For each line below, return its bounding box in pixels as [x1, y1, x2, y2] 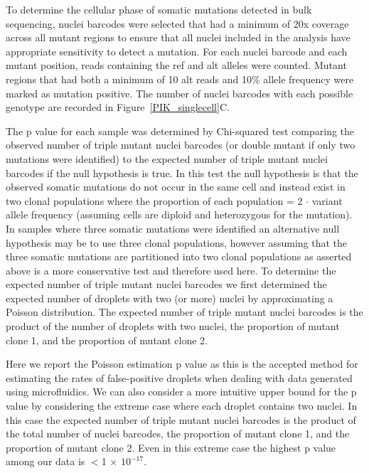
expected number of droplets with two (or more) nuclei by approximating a [6, 290, 333, 305]
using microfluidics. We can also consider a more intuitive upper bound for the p [6, 384, 357, 399]
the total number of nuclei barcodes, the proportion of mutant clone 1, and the [6, 426, 350, 441]
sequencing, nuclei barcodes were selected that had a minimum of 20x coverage [6, 16, 349, 31]
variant [311, 193, 343, 208]
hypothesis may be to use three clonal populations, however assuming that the [6, 235, 348, 250]
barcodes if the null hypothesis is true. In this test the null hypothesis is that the [6, 165, 358, 180]
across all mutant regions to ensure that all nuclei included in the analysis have [6, 30, 351, 45]
